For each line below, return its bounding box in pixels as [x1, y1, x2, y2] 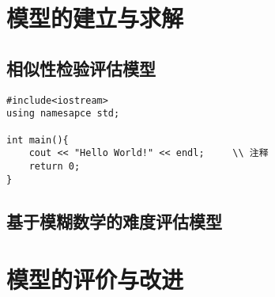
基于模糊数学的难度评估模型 [6, 208, 222, 233]
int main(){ [6, 134, 69, 146]
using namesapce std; [6, 108, 120, 120]
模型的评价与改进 [6, 263, 184, 295]
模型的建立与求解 [6, 2, 184, 34]
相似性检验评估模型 [6, 55, 156, 80]
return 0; [28, 160, 81, 172]
